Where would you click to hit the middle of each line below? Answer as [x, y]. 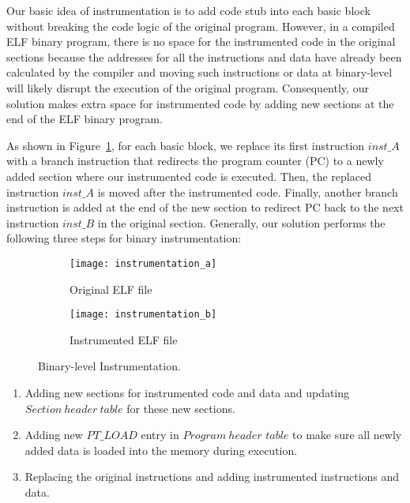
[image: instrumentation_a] [143, 263]
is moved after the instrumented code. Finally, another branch [248, 191]
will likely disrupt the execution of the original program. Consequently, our [188, 87]
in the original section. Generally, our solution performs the [241, 222]
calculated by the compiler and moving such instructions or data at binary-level [199, 72]
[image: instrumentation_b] [143, 315]
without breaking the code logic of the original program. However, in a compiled [201, 26]
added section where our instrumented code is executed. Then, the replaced [189, 176]
